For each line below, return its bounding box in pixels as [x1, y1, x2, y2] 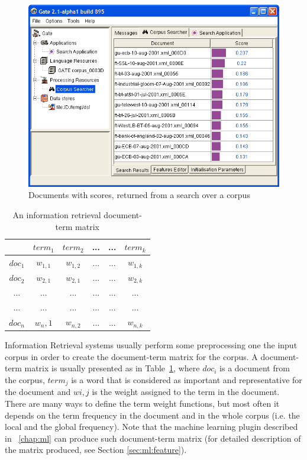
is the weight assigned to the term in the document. [92, 386, 280, 398]
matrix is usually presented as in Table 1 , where [24, 362, 200, 374]
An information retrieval [12, 209, 101, 221]
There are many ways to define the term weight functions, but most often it [5, 397, 280, 409]
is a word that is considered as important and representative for [71, 373, 302, 386]
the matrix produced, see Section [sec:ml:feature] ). [5, 443, 187, 456]
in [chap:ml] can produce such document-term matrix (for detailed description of [5, 432, 301, 444]
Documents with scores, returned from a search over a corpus [28, 189, 250, 201]
